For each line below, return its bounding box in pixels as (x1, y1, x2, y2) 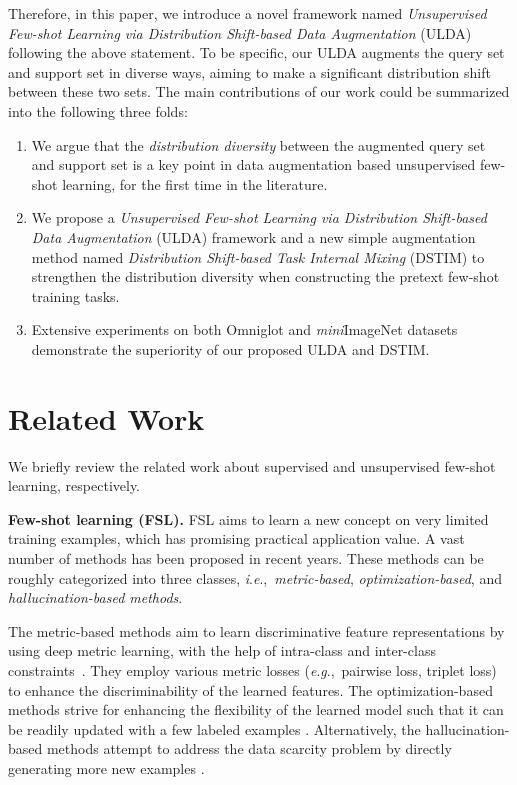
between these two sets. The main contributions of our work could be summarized (8, 81, 510, 102)
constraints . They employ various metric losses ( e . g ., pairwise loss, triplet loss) (8, 659, 497, 680)
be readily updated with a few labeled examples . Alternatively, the (8, 718, 421, 739)
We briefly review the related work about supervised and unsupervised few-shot (8, 455, 496, 476)
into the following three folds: (8, 100, 188, 121)
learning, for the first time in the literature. (62, 173, 328, 194)
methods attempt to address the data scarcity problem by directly (46, 738, 452, 759)
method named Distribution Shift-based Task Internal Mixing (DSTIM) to (31, 246, 485, 267)
